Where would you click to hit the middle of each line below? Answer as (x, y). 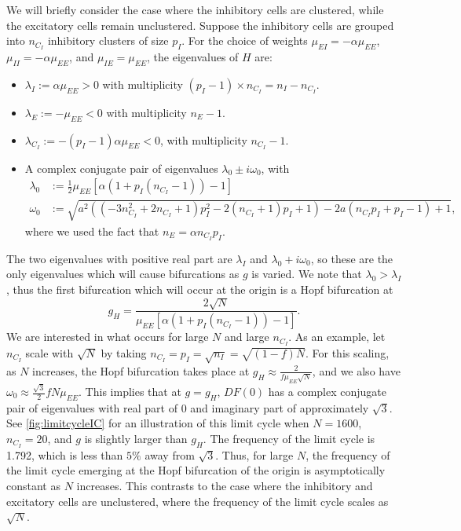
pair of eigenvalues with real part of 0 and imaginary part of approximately (188, 407)
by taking (124, 353)
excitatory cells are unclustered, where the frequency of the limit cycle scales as (198, 501)
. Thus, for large (254, 454)
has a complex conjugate (327, 392)
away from (170, 454)
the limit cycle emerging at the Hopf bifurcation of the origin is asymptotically (196, 470)
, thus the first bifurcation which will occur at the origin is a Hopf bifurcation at (200, 289)
